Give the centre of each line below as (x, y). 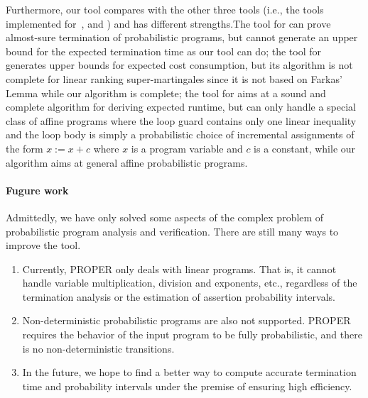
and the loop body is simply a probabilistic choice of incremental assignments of (180, 134)
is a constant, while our (305, 148)
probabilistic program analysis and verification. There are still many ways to (172, 231)
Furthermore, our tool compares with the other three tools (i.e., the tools (165, 9)
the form (25, 148)
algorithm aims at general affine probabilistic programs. (127, 162)
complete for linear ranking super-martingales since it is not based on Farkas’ (174, 78)
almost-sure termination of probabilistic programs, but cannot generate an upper (182, 37)
